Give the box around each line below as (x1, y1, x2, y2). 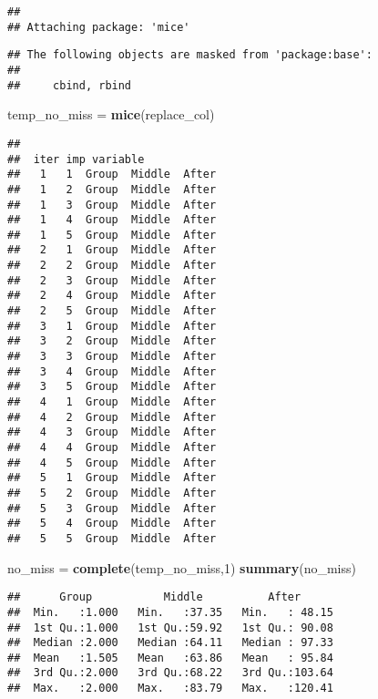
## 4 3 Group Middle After (7, 426, 217, 439)
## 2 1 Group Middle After (7, 243, 217, 257)
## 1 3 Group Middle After (7, 198, 217, 211)
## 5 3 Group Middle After (7, 501, 217, 515)
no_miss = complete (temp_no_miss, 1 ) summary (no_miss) (7, 558, 356, 577)
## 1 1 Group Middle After (7, 168, 217, 181)
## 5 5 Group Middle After (7, 531, 217, 545)
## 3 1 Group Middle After (7, 319, 217, 333)
